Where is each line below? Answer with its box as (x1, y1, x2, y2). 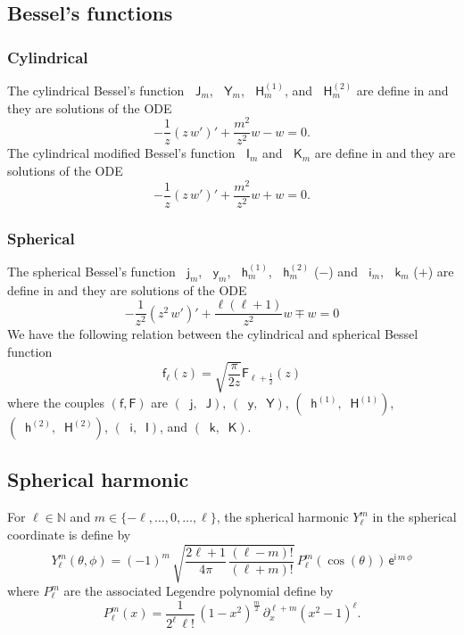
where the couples (7, 393, 104, 412)
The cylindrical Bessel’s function (7, 81, 185, 99)
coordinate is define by (7, 524, 131, 543)
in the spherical (372, 507, 457, 526)
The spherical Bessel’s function (7, 261, 176, 280)
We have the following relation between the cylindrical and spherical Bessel (7, 325, 418, 343)
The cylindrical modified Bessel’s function (7, 144, 236, 162)
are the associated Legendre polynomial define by (63, 581, 334, 599)
